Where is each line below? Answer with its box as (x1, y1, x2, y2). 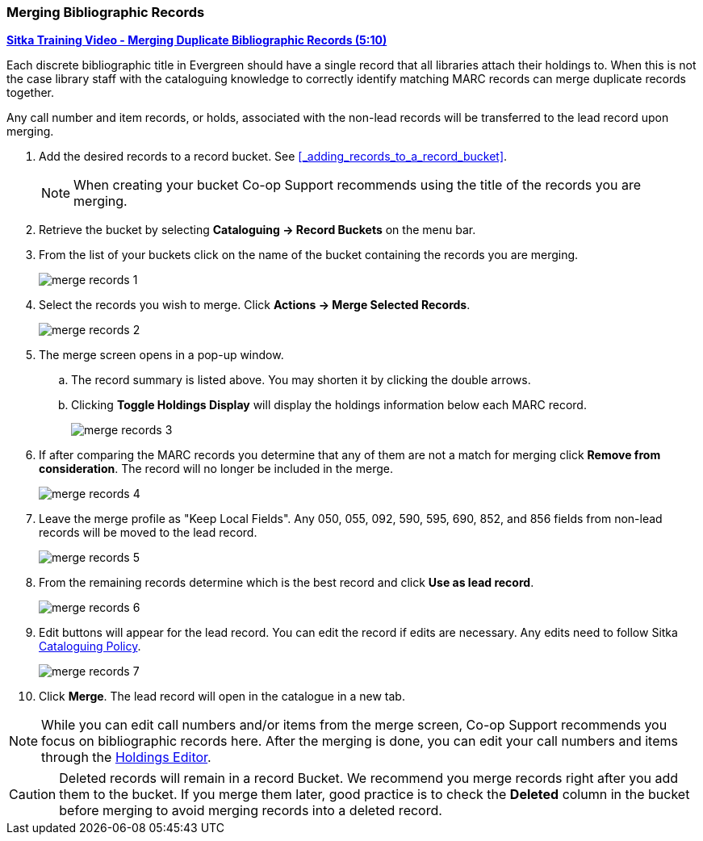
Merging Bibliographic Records (6, 4, 205, 20)
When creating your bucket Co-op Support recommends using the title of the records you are (73, 177, 642, 194)
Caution (9, 786, 56, 803)
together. (6, 86, 55, 100)
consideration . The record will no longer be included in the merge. (39, 462, 393, 476)
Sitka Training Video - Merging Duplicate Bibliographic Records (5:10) (6, 33, 387, 48)
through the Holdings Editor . (41, 749, 211, 766)
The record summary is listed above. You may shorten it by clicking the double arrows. (71, 373, 531, 387)
